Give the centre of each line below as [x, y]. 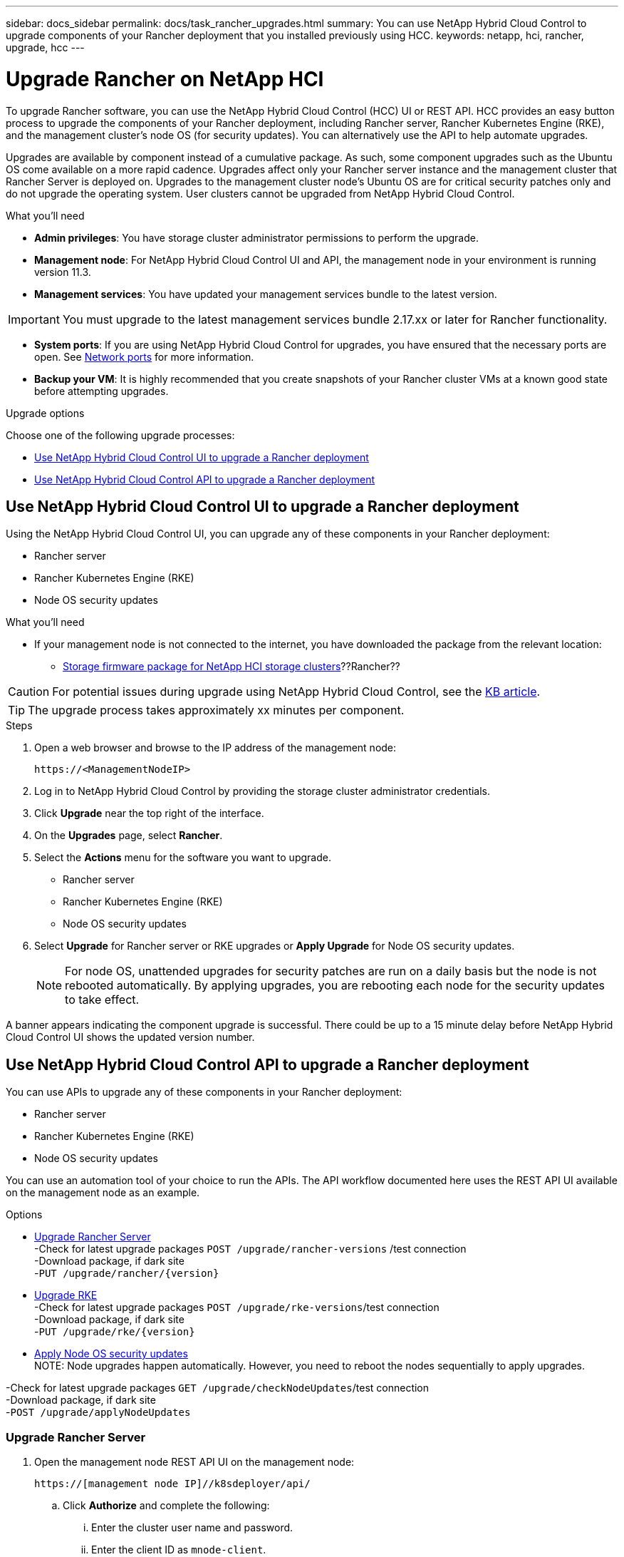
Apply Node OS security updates [111, 1354]
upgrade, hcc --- [45, 47]
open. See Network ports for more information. [144, 356]
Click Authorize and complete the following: [166, 1505]
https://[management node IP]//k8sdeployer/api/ [172, 1483]
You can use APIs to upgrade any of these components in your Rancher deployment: [204, 1092]
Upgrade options [45, 413]
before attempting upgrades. [102, 391]
